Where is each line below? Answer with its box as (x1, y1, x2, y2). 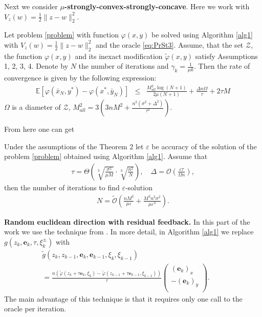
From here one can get (4, 124, 75, 134)
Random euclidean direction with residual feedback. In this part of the (4, 216, 250, 227)
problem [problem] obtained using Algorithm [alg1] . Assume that (4, 151, 208, 162)
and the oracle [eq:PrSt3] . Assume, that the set (96, 39, 244, 50)
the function (4, 50, 42, 61)
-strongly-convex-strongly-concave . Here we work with (64, 1, 250, 11)
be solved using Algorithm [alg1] (151, 29, 253, 40)
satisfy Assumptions (195, 50, 258, 61)
